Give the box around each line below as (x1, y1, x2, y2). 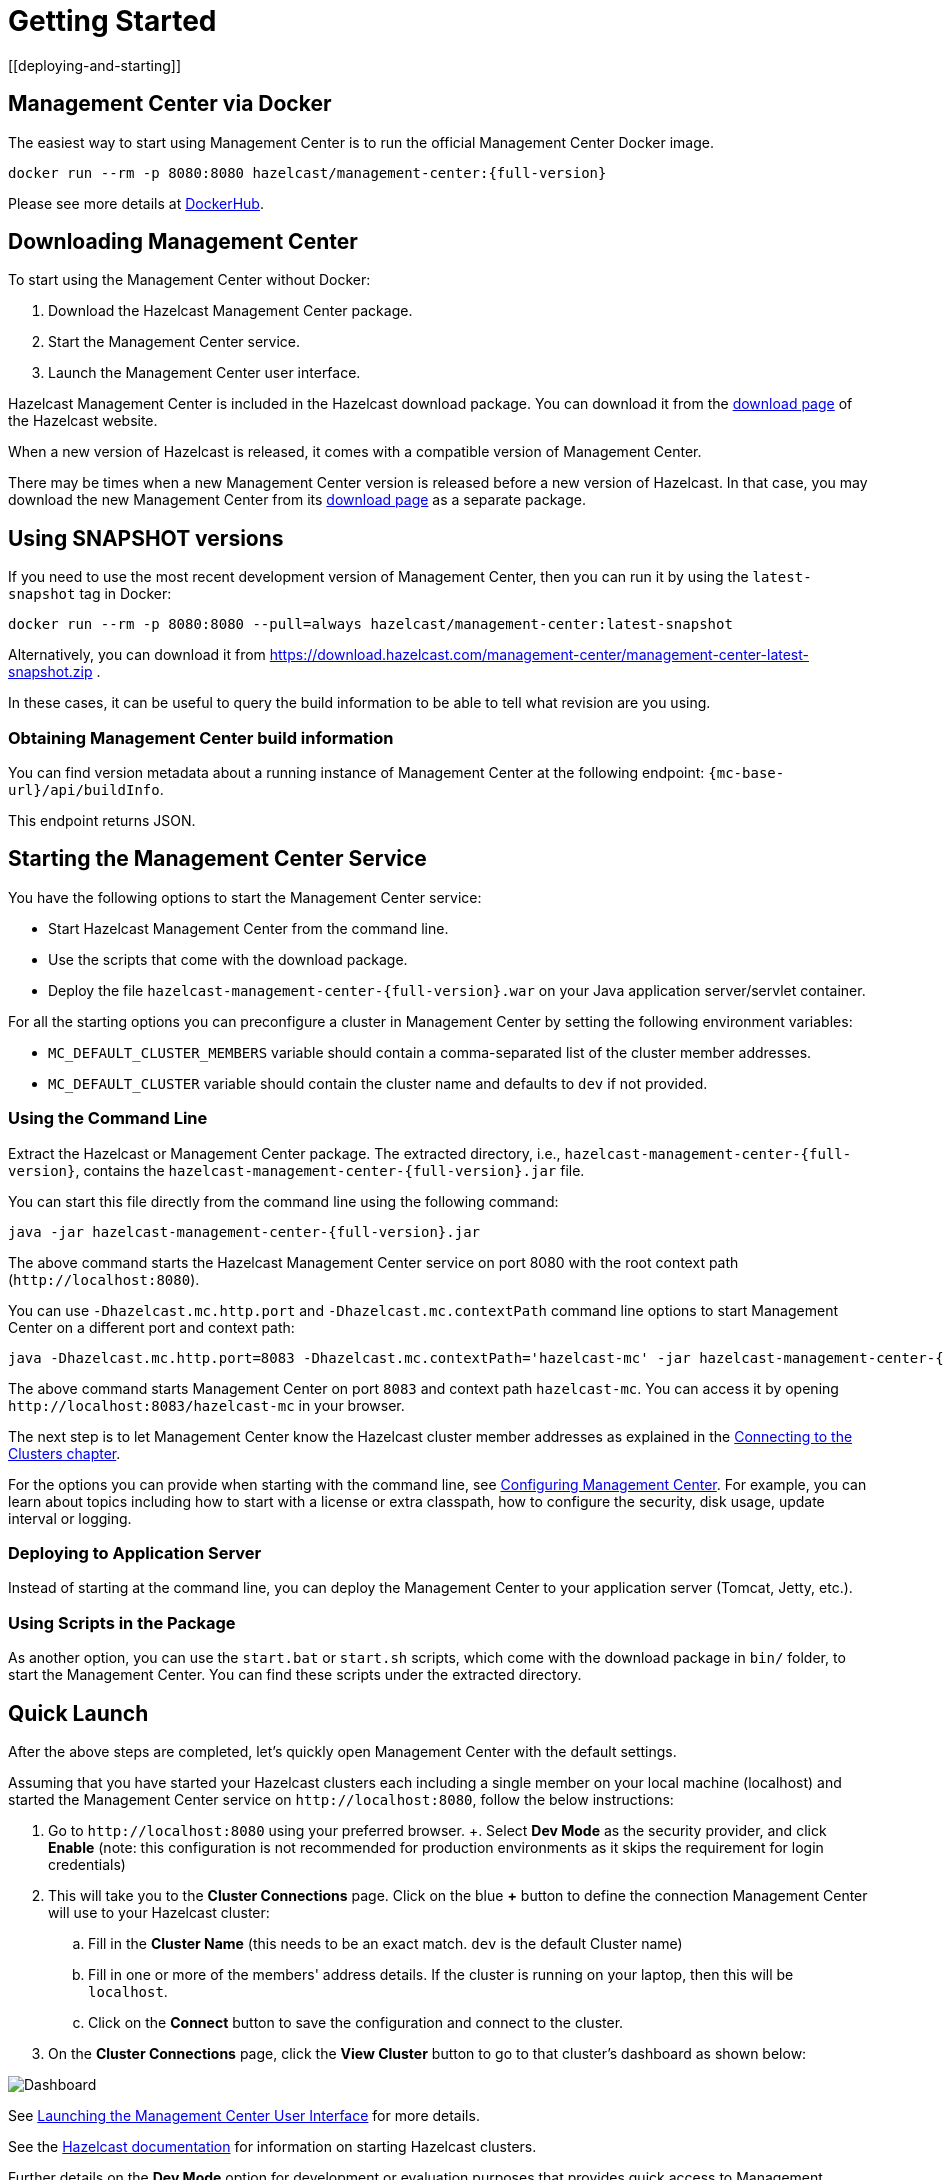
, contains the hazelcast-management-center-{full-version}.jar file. (75, 1161, 585, 1179)
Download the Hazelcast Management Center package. (48, 302, 413, 320)
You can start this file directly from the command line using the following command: (8, 1192, 559, 1210)
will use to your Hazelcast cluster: (48, 1903, 270, 1921)
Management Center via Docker (8, 91, 332, 117)
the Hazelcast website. (8, 412, 158, 430)
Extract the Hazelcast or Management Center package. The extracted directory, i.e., (8, 1144, 561, 1162)
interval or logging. (8, 1509, 132, 1527)
